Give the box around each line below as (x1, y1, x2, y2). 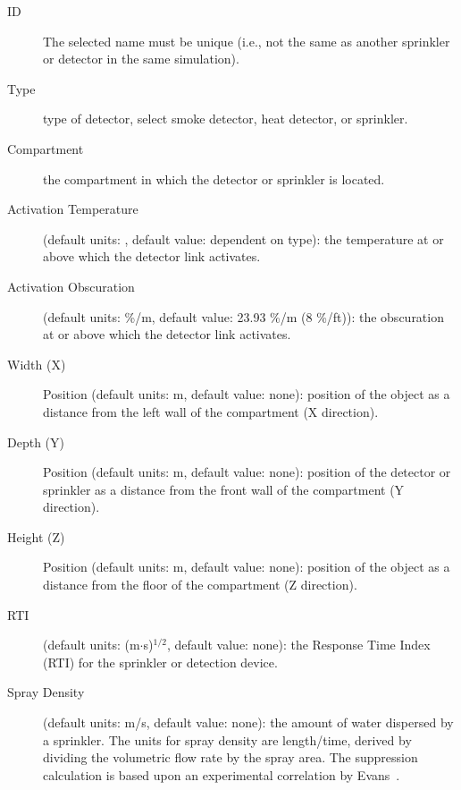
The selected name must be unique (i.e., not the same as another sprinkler (43, 31, 450, 50)
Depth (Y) (7, 432, 64, 451)
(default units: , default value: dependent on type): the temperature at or (43, 229, 444, 248)
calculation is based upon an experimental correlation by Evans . (43, 765, 400, 784)
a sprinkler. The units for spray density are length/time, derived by (43, 730, 412, 749)
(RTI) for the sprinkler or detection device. (43, 652, 278, 671)
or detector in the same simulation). (43, 49, 239, 68)
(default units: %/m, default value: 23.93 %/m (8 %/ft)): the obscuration (43, 307, 444, 326)
